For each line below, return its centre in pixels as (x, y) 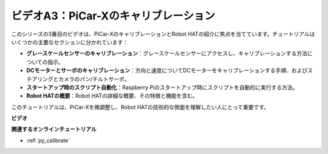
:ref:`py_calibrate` (48, 140)
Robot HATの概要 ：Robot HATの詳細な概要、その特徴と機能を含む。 (112, 96)
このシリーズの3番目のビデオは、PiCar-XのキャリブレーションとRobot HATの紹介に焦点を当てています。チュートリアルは (163, 34)
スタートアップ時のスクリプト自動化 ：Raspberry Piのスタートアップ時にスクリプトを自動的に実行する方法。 (162, 87)
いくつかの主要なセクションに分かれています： (70, 42)
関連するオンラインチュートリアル (54, 129)
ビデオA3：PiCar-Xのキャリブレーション (113, 16)
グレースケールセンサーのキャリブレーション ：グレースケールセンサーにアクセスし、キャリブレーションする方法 (167, 53)
